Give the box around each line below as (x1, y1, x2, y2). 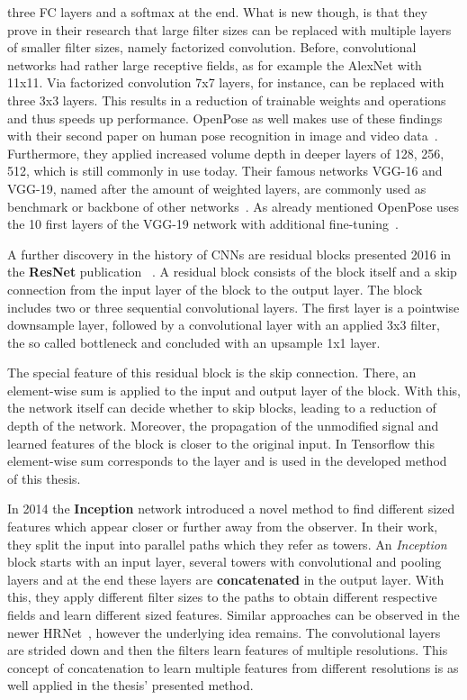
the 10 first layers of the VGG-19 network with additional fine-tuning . (7, 214, 399, 233)
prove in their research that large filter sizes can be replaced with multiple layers (7, 20, 452, 39)
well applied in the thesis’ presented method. (7, 676, 254, 695)
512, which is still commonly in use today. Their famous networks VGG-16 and (7, 161, 443, 180)
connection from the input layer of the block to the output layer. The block (7, 279, 423, 298)
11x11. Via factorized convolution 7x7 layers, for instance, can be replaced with (7, 73, 445, 92)
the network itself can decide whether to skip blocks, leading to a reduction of (7, 398, 436, 417)
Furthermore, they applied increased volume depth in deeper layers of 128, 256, (7, 143, 445, 162)
